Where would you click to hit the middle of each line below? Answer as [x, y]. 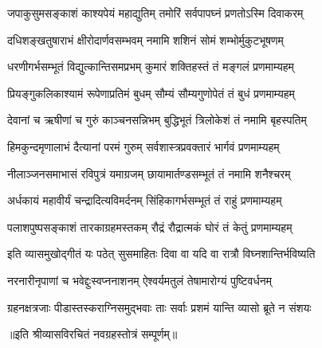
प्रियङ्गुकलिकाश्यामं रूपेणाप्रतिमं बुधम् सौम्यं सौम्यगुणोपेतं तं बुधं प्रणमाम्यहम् [151, 93]
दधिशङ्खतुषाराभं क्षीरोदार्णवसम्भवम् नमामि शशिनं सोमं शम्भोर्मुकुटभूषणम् [145, 39]
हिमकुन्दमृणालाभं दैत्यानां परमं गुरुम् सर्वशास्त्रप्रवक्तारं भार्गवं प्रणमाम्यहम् [143, 146]
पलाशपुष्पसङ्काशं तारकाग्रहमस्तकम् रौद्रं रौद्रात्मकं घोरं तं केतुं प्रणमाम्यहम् [150, 227]
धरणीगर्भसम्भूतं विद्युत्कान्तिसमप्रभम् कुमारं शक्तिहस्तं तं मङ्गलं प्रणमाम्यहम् [151, 66]
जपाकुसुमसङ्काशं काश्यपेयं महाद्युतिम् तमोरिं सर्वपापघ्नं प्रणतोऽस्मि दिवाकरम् [155, 13]
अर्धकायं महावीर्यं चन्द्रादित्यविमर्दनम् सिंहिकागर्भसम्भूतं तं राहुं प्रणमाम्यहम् [145, 200]
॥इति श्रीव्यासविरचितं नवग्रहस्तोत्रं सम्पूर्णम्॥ [92, 334]
